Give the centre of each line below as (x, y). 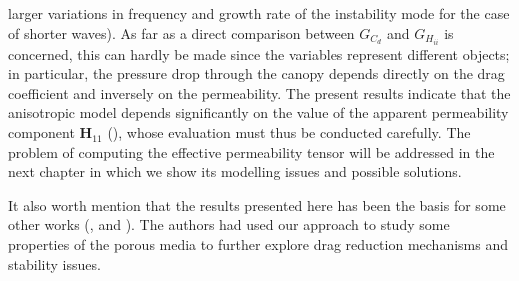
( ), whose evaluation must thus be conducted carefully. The (289, 132)
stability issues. (54, 263)
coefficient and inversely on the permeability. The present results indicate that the (259, 92)
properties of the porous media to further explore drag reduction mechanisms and (258, 244)
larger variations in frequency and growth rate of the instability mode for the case (259, 13)
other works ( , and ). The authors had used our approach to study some (229, 224)
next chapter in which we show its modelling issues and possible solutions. (235, 171)
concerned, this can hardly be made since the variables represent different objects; (259, 53)
